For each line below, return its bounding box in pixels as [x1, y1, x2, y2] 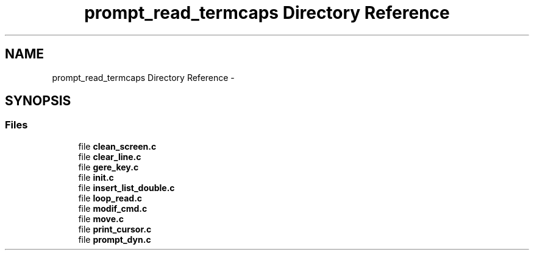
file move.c [78, 213, 124, 224]
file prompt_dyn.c [78, 234, 151, 245]
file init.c [78, 172, 114, 183]
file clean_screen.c [78, 141, 157, 152]
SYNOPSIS [5, 93, 71, 109]
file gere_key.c [78, 161, 139, 172]
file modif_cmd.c [78, 203, 148, 214]
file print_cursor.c [78, 223, 152, 234]
